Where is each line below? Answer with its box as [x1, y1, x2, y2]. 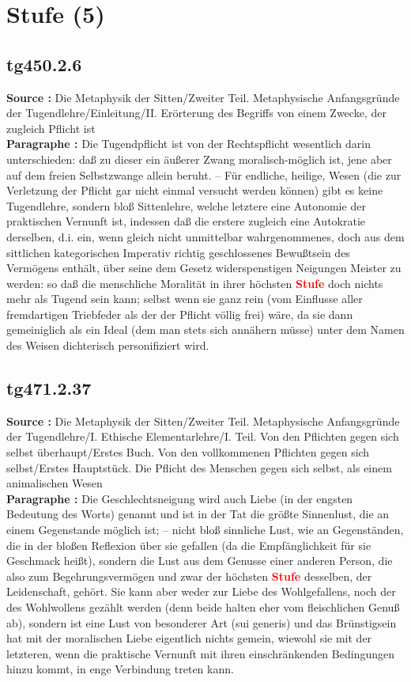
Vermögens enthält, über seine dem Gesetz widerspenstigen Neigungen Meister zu [6, 260, 402, 276]
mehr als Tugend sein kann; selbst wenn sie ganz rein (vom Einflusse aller [6, 290, 363, 307]
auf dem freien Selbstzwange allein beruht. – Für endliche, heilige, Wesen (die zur [6, 166, 402, 183]
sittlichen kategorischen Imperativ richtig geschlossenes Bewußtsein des [6, 244, 350, 260]
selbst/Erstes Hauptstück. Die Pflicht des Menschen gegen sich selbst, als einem [6, 459, 392, 476]
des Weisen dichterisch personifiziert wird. [6, 337, 209, 354]
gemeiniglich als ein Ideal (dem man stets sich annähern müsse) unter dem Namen [6, 321, 405, 338]
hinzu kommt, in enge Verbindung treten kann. [6, 661, 234, 677]
